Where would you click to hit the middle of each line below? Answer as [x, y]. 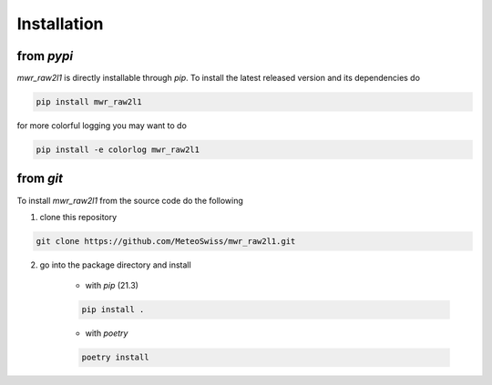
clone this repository [78, 217]
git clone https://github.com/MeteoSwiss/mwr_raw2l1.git [166, 241]
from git [40, 179]
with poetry [107, 333]
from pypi [45, 56]
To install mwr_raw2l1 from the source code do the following [130, 200]
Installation [60, 24]
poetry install [115, 358]
